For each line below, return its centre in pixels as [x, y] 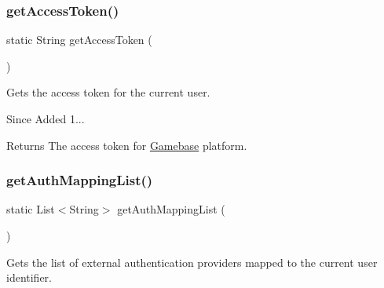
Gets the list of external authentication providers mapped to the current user [192, 262]
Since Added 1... [46, 118]
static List [31, 209]
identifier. [29, 277]
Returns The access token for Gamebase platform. [127, 145]
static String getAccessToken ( [79, 40]
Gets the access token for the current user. [108, 92]
